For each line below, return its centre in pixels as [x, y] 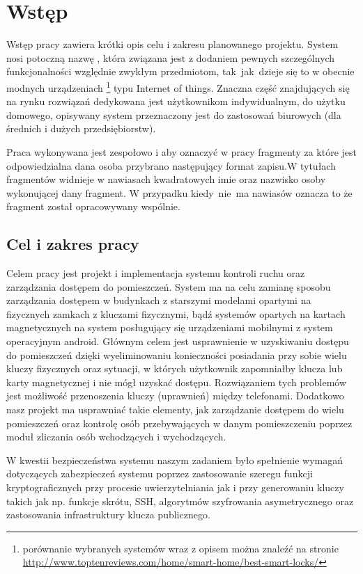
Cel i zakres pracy [73, 244]
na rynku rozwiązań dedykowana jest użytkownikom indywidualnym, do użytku [176, 101]
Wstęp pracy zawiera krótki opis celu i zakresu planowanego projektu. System [172, 44]
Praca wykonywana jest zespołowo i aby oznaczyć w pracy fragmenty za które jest [181, 151]
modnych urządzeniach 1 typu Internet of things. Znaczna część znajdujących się [178, 86]
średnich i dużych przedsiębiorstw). [81, 128]
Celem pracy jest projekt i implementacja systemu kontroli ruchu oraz [156, 273]
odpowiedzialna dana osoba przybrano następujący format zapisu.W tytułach [171, 165]
